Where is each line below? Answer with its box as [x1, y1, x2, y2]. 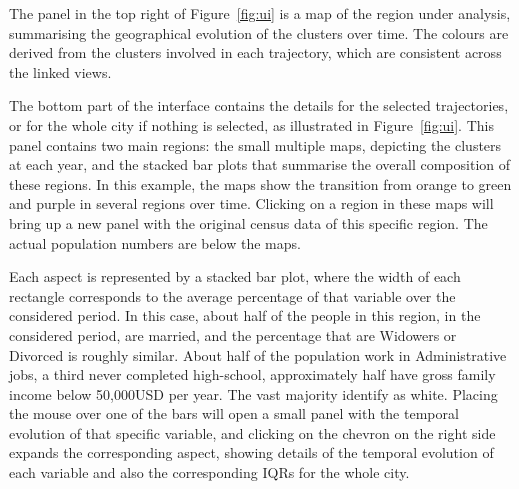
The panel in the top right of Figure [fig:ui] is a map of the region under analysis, [9, 3, 511, 23]
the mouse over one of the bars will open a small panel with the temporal [9, 403, 459, 424]
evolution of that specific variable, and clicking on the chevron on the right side [9, 422, 496, 443]
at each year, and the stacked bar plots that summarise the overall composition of [9, 154, 511, 175]
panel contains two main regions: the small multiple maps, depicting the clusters [9, 134, 502, 155]
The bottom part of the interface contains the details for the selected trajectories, [9, 95, 509, 116]
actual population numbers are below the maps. [9, 232, 301, 253]
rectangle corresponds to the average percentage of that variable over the [9, 285, 456, 306]
